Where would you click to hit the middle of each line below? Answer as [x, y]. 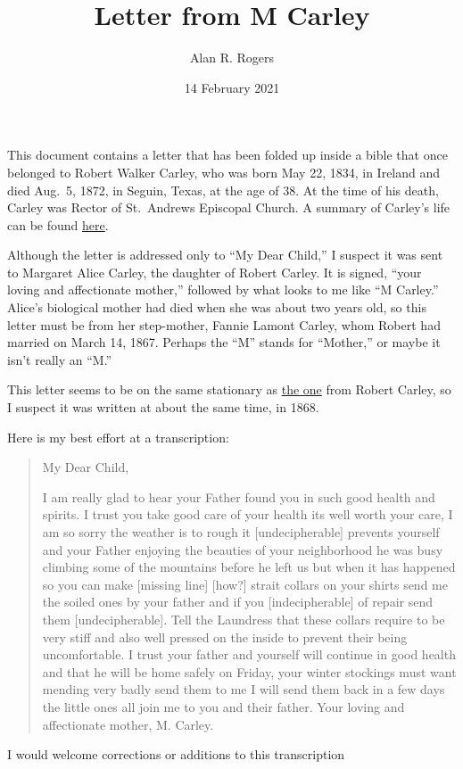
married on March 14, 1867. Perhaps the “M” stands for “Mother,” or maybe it [224, 342]
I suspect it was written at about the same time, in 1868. [163, 407]
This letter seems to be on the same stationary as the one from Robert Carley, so [229, 389]
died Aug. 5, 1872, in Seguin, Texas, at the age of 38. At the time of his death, [223, 190]
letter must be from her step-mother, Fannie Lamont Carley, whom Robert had [224, 324]
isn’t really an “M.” [60, 359]
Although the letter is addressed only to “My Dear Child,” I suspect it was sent [225, 255]
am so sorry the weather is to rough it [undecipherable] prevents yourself [241, 532]
